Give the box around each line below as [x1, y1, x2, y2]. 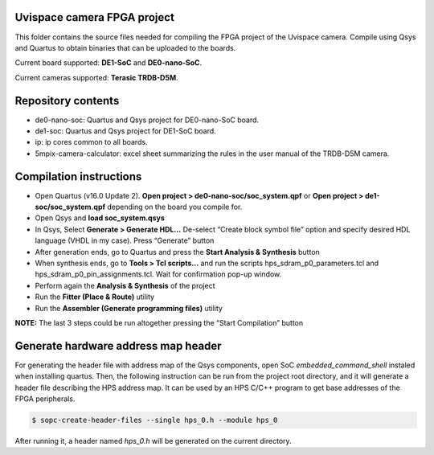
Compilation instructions [14, 170, 142, 183]
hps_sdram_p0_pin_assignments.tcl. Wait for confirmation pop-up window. [35, 269, 282, 279]
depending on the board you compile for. [107, 202, 243, 212]
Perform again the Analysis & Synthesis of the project [35, 281, 215, 290]
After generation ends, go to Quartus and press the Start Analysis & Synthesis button [35, 247, 321, 256]
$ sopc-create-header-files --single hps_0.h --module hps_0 [31, 416, 278, 425]
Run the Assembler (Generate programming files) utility [35, 303, 223, 313]
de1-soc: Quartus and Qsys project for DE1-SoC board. [35, 125, 216, 136]
